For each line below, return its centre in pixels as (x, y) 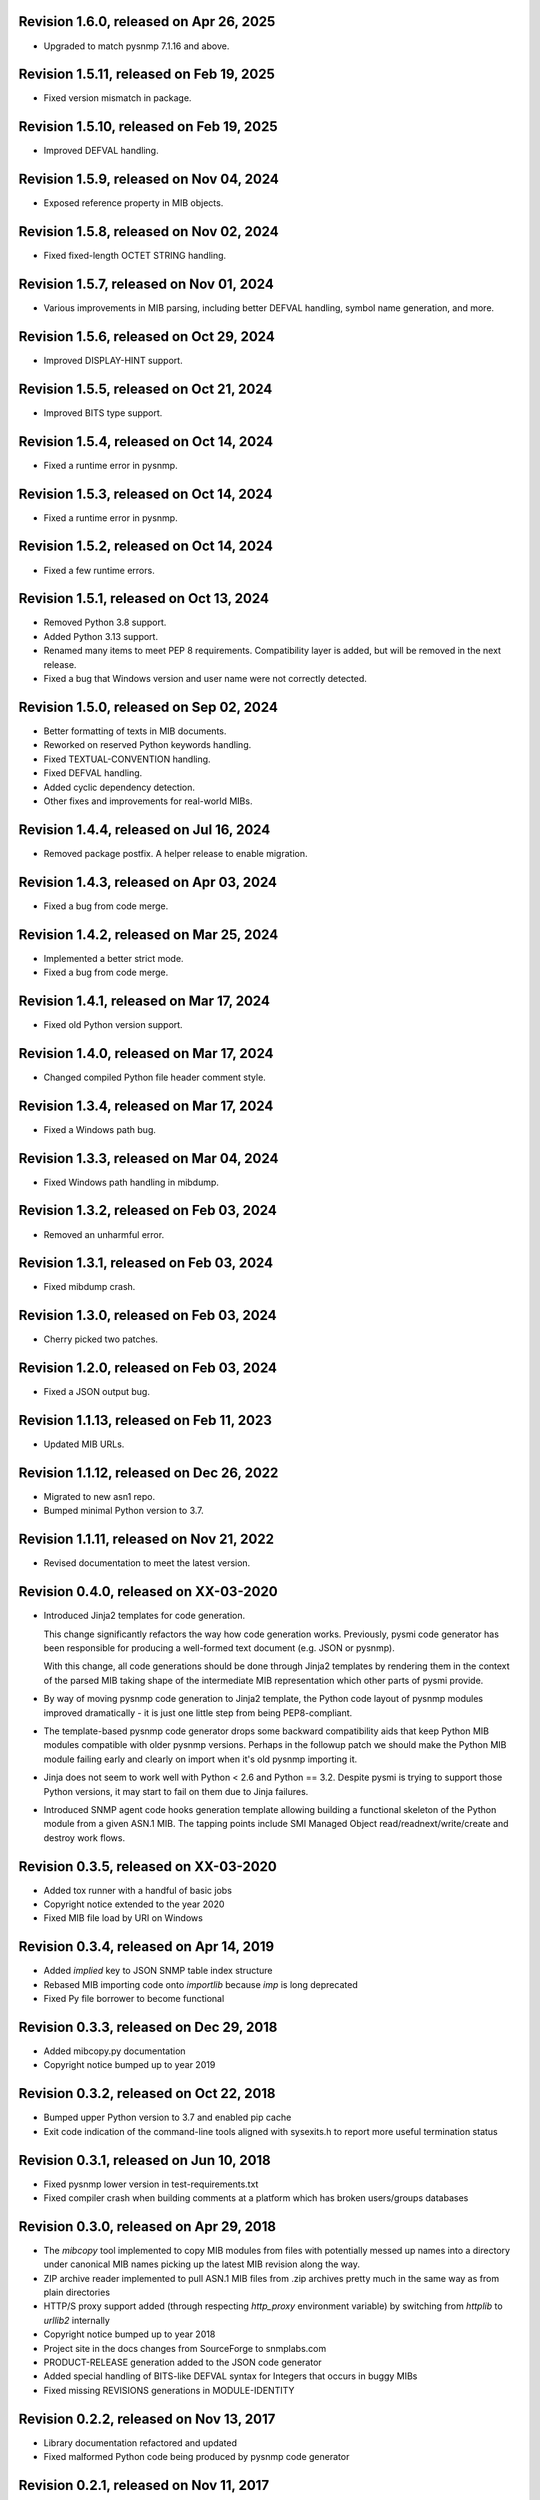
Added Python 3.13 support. (101, 636)
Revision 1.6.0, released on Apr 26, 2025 (147, 21)
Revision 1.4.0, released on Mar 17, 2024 (146, 1053)
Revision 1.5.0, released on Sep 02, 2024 (148, 706)
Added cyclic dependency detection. (119, 787)
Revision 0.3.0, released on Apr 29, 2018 (147, 2226)
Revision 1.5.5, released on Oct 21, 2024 (145, 388)
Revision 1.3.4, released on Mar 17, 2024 (146, 1105)
